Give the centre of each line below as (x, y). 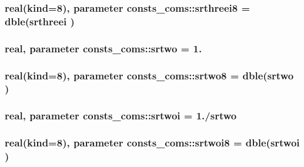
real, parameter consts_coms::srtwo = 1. (103, 48)
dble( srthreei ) (40, 21)
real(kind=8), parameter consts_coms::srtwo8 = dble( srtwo (149, 75)
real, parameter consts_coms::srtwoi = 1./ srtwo (121, 116)
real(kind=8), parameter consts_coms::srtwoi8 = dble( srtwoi (152, 143)
